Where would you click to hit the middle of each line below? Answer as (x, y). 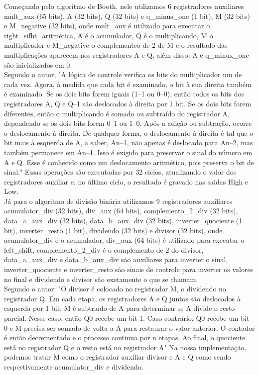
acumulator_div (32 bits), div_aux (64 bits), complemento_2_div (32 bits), (121, 211)
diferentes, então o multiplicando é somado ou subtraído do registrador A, (117, 113)
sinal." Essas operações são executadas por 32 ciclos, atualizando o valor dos (120, 172)
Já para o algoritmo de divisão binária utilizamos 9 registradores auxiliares (118, 201)
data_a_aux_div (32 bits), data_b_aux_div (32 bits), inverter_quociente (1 (123, 221)
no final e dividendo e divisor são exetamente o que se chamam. (101, 279)
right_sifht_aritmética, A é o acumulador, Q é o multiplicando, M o (109, 35)
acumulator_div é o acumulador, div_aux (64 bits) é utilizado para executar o (124, 240)
